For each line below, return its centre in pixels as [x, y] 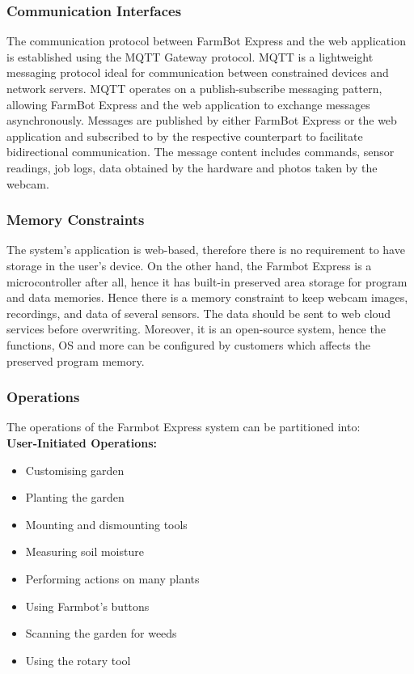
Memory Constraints [76, 220]
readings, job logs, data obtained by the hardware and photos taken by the [192, 167]
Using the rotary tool [78, 660]
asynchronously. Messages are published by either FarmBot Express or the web [202, 120]
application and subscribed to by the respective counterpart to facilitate [185, 136]
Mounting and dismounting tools [106, 524]
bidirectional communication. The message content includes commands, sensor [201, 152]
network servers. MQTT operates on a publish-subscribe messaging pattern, [194, 88]
